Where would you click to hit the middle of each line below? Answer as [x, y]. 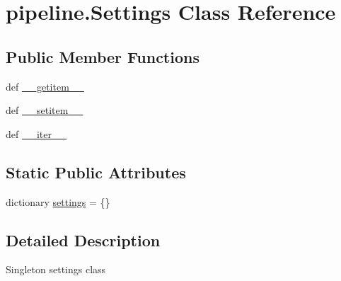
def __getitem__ [45, 86]
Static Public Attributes [96, 172]
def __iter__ [36, 133]
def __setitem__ [45, 110]
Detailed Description [83, 240]
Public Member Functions [103, 56]
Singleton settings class [56, 269]
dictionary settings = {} [58, 201]
